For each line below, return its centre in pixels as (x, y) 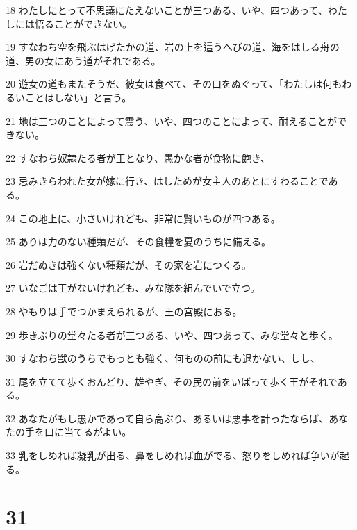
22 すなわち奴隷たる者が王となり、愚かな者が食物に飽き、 (138, 157)
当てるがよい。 (98, 432)
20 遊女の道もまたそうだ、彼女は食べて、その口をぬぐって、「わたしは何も (174, 84)
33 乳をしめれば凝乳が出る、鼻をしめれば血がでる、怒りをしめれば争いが (173, 455)
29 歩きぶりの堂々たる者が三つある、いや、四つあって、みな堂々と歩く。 (172, 334)
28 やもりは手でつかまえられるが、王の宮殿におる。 (124, 311)
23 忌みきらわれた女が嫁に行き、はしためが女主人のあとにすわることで (167, 181)
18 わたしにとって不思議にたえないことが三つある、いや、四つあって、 (167, 10)
